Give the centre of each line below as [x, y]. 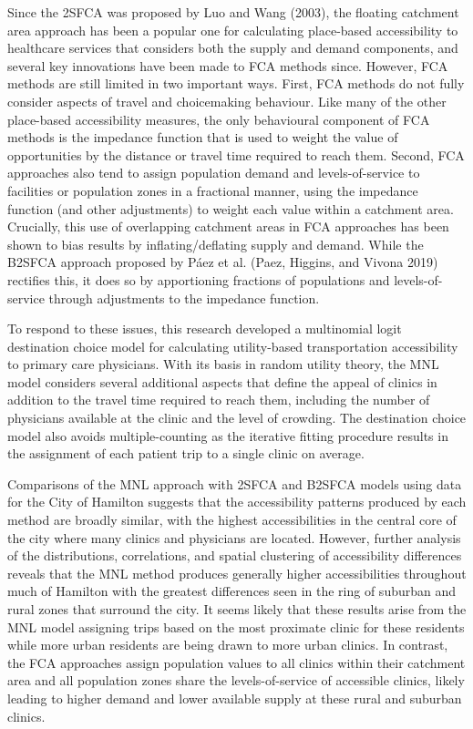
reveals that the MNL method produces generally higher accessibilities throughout [237, 573]
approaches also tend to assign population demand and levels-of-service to [214, 173]
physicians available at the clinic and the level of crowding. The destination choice [237, 418]
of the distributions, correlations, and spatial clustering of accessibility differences [235, 555]
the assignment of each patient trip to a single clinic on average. [186, 453]
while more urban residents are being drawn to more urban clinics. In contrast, [228, 645]
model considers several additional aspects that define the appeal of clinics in [222, 381]
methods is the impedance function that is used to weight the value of [203, 137]
